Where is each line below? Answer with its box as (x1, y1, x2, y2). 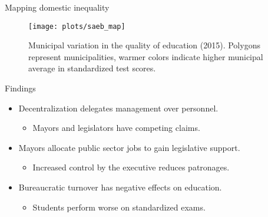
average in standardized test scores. (28, 62, 156, 74)
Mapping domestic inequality (5, 1, 110, 13)
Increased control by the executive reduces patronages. (32, 161, 230, 173)
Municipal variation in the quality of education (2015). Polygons (28, 39, 260, 51)
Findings (5, 82, 36, 94)
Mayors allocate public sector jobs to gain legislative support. (18, 141, 240, 153)
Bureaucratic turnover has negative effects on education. (18, 181, 222, 193)
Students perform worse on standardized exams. (32, 200, 206, 213)
